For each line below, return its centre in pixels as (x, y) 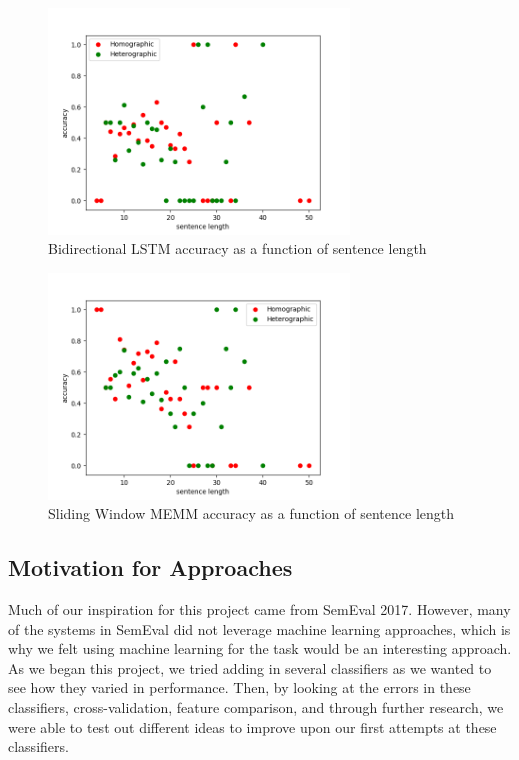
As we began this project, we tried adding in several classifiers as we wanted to (250, 667)
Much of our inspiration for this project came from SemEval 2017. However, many (259, 609)
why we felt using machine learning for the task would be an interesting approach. (260, 648)
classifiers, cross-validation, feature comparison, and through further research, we (256, 707)
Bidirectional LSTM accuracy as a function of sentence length (237, 248)
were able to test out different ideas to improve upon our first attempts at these (252, 726)
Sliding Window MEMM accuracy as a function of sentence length (251, 513)
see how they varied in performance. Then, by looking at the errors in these (239, 687)
